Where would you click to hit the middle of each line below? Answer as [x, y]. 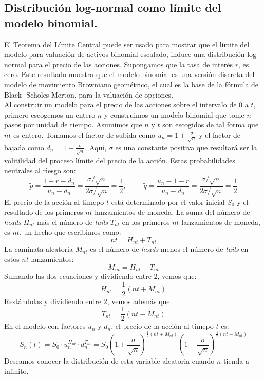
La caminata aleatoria [39, 249]
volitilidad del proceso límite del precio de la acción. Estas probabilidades [120, 160]
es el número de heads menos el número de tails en [169, 249]
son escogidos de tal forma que [211, 125]
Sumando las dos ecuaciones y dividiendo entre [78, 276]
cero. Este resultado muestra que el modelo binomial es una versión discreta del [129, 74]
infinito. [16, 371]
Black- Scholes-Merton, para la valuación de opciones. [89, 94]
